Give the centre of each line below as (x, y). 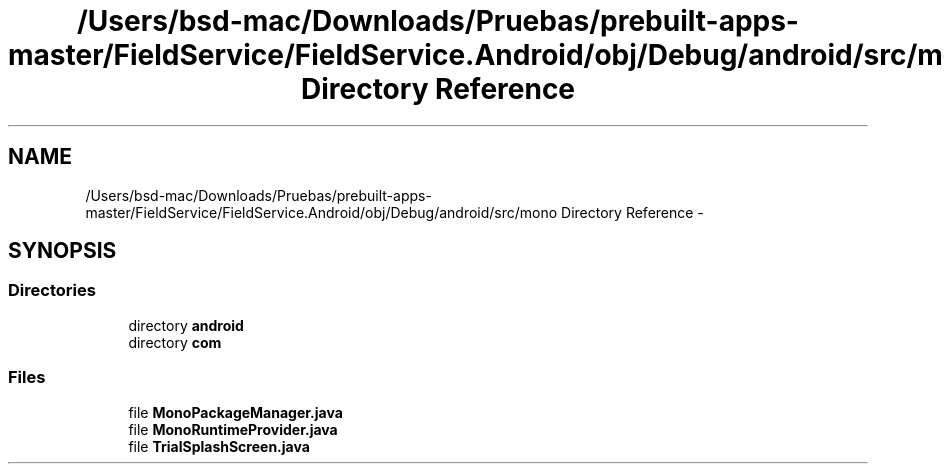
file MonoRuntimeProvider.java (233, 429)
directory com (175, 342)
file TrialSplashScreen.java (219, 446)
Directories (52, 290)
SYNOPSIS (62, 251)
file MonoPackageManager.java (235, 412)
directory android (186, 325)
